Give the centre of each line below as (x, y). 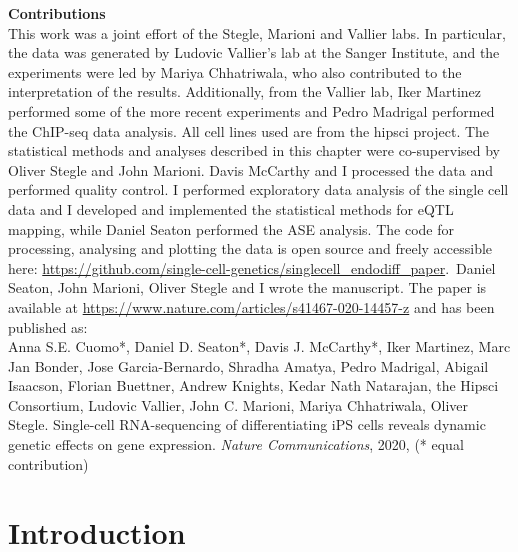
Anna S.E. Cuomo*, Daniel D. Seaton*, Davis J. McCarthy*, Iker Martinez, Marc (259, 346)
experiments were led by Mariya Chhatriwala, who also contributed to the (235, 71)
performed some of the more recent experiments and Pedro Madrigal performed (251, 110)
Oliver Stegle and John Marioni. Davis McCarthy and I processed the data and (250, 169)
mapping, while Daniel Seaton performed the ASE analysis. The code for (231, 228)
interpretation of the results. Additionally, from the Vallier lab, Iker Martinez (244, 91)
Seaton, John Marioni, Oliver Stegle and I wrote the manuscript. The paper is (247, 287)
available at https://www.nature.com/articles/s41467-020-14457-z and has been (251, 306)
